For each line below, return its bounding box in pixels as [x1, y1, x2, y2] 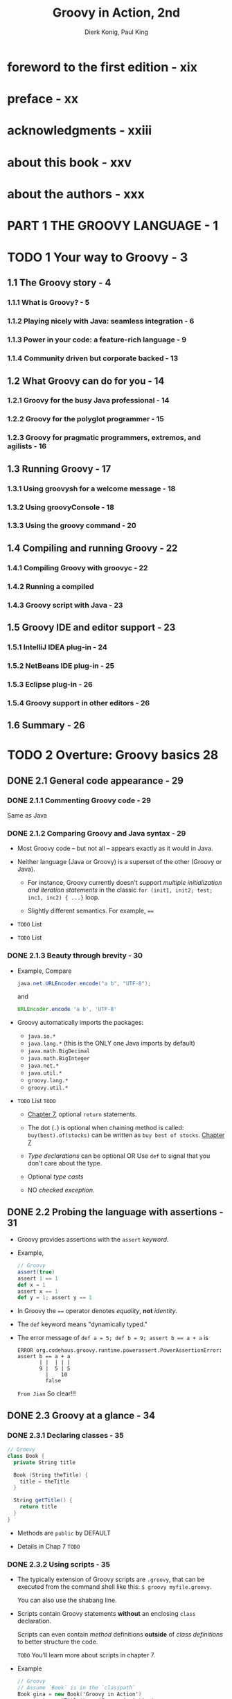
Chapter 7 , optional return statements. [27, 1110, 137, 1118]
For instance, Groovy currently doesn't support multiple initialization [27, 879, 222, 887]
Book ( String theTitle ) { [13, 1471, 89, 1479]
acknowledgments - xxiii [7, 123, 152, 139]
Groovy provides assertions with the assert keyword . [17, 1235, 169, 1244]
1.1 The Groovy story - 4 [7, 277, 111, 289]
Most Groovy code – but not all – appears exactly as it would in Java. [17, 844, 213, 853]
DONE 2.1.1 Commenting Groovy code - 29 [7, 795, 151, 805]
